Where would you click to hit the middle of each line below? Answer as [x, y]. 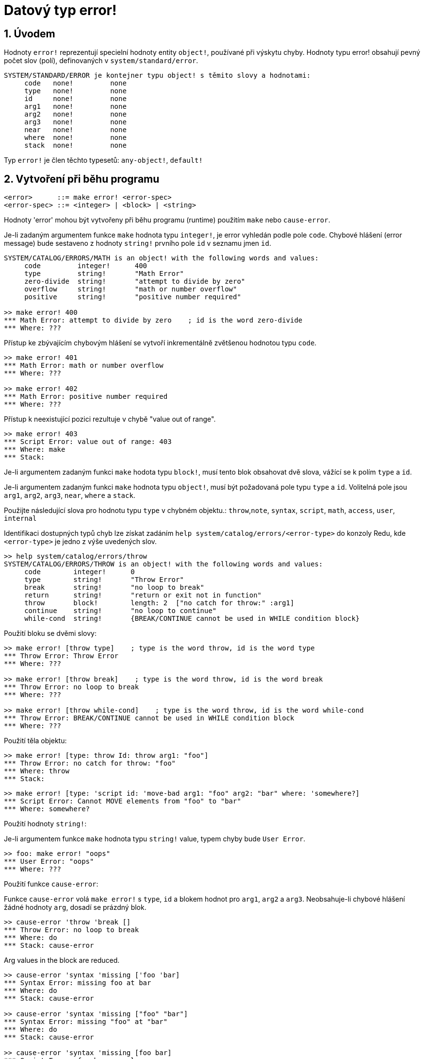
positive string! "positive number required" [133, 297]
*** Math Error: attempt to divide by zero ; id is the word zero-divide [153, 320]
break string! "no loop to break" [114, 588]
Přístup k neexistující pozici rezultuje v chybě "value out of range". [110, 419]
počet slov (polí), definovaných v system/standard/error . [101, 61]
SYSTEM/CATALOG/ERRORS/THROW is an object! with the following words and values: [163, 564]
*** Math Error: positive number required [86, 397]
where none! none [75, 138]
